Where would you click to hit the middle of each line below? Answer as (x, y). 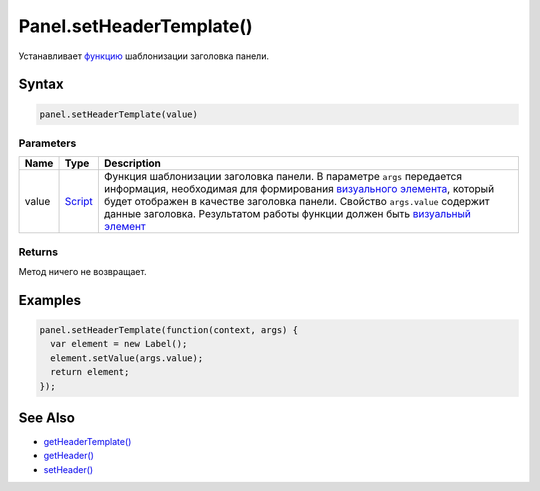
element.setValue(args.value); (127, 358)
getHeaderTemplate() (87, 442)
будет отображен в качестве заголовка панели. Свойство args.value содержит (296, 202)
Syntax (41, 84)
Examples (50, 300)
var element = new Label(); (119, 344)
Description (132, 163)
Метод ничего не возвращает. (82, 272)
